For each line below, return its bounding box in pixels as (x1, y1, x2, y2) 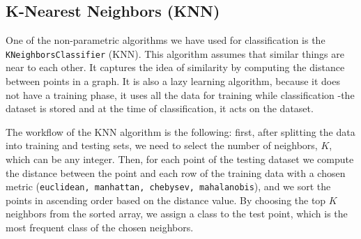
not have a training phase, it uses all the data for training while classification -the (6, 87, 355, 102)
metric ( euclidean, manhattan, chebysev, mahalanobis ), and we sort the (6, 179, 331, 194)
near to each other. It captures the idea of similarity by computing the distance (6, 60, 345, 75)
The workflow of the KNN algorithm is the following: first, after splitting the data (6, 124, 355, 139)
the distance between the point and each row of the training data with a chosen (6, 165, 346, 180)
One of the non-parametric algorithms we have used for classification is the (6, 33, 325, 47)
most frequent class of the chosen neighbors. (6, 220, 194, 235)
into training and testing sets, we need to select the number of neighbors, (6, 138, 318, 153)
